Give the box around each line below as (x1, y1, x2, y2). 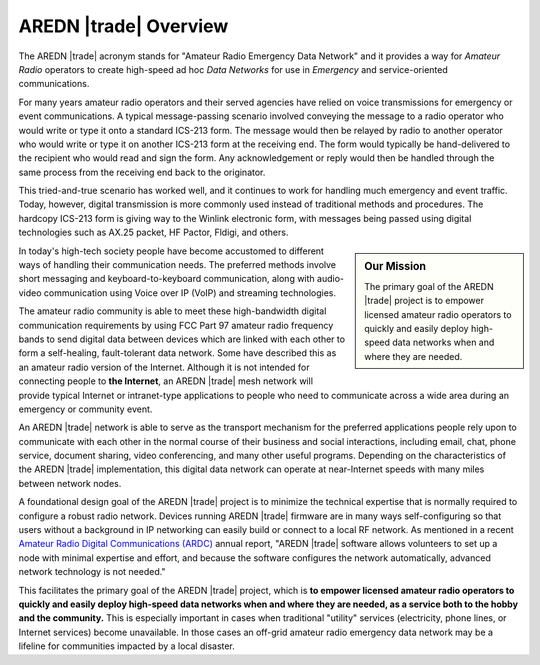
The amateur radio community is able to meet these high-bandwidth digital (18, 305, 327, 317)
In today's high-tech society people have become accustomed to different (18, 245, 325, 257)
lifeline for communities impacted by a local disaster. (18, 640, 235, 652)
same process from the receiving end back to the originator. (18, 166, 266, 178)
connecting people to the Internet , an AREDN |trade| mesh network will (18, 375, 314, 387)
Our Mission (364, 259, 427, 273)
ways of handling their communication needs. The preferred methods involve (18, 259, 337, 271)
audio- (316, 273, 345, 285)
